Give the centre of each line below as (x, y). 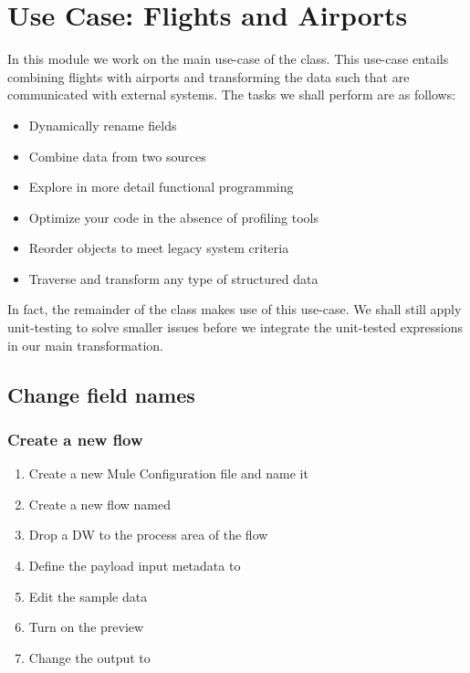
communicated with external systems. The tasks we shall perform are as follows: (232, 95)
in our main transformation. (85, 345)
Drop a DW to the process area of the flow (148, 535)
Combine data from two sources (117, 156)
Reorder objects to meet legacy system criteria (159, 248)
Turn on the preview (86, 627)
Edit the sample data (88, 596)
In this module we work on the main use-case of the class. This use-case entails (228, 59)
